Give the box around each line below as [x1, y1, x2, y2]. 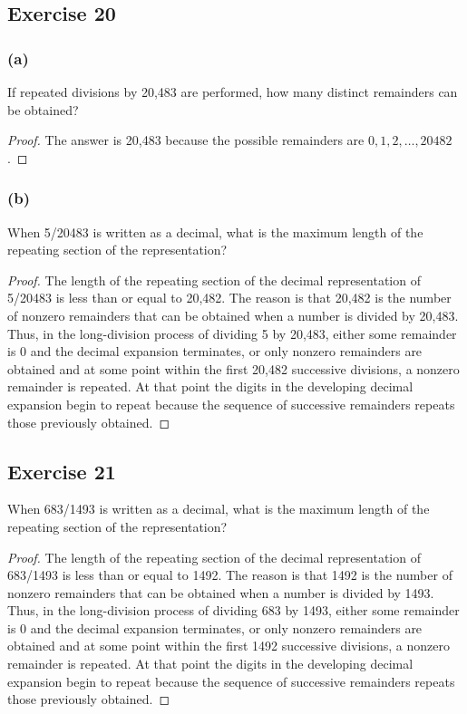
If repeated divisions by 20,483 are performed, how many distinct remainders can [7, 82, 458, 101]
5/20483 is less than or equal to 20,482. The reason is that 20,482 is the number [7, 288, 452, 307]
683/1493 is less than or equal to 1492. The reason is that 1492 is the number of [7, 565, 452, 584]
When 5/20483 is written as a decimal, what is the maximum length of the [7, 222, 423, 241]
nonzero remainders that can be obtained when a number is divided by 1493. [7, 583, 434, 602]
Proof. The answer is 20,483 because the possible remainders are [7, 130, 365, 150]
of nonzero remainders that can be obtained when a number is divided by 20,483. [7, 305, 459, 324]
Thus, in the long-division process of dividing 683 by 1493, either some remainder [7, 601, 460, 620]
